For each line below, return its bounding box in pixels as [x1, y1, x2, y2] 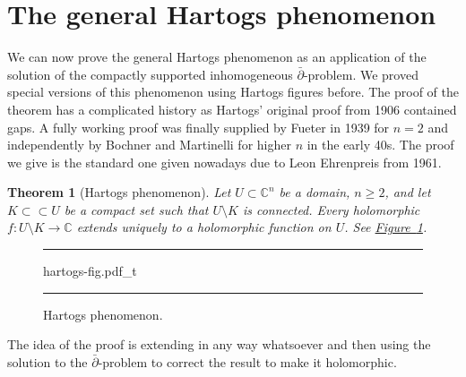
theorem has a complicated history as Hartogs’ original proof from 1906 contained [7, 99, 457, 118]
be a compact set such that [64, 200, 209, 218]
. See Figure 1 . [344, 218, 427, 236]
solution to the [7, 352, 88, 371]
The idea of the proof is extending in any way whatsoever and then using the [7, 335, 431, 354]
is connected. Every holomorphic [242, 200, 420, 218]
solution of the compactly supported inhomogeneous [7, 64, 293, 83]
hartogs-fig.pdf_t [43, 261, 137, 280]
